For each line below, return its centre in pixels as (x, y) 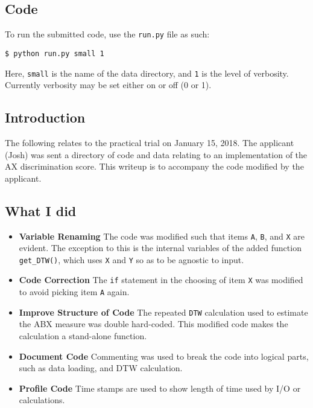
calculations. (42, 400)
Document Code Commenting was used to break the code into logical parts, (164, 356)
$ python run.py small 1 (55, 53)
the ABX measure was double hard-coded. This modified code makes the (153, 324)
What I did (41, 210)
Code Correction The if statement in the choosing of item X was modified (161, 280)
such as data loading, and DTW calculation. (101, 368)
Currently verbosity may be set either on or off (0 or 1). (108, 85)
